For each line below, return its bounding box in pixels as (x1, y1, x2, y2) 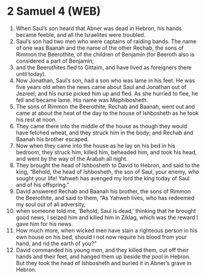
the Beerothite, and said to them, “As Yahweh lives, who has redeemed (15, 194, 195, 201)
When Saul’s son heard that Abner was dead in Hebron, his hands (15, 25, 182, 32)
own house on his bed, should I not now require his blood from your (15, 233, 188, 241)
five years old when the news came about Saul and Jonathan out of (15, 83, 187, 90)
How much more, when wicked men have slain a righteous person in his (15, 226, 198, 234)
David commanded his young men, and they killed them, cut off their (15, 246, 189, 253)
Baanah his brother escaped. (15, 135, 90, 142)
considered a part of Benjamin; (15, 57, 94, 64)
